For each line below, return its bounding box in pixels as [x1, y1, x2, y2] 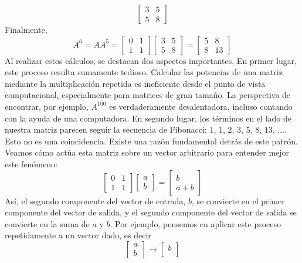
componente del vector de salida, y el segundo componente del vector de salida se [5, 206, 297, 218]
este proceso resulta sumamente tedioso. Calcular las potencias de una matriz [5, 66, 283, 78]
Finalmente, [5, 23, 47, 35]
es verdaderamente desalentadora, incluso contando [109, 100, 293, 112]
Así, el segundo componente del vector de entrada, [5, 194, 186, 207]
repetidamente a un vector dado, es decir [5, 229, 151, 241]
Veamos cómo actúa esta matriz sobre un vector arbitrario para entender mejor [5, 146, 290, 159]
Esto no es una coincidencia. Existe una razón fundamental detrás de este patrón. [5, 134, 298, 147]
